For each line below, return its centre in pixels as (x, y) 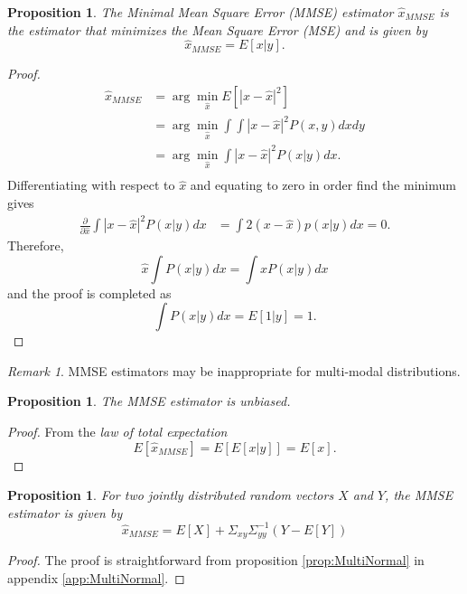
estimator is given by (65, 512)
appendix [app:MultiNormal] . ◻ (96, 577)
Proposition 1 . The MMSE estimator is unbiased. (149, 401)
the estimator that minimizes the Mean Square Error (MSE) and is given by (218, 29)
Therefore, (36, 245)
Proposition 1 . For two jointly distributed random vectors (171, 495)
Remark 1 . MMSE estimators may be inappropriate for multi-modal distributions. (234, 370)
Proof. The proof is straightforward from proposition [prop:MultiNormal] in (216, 560)
